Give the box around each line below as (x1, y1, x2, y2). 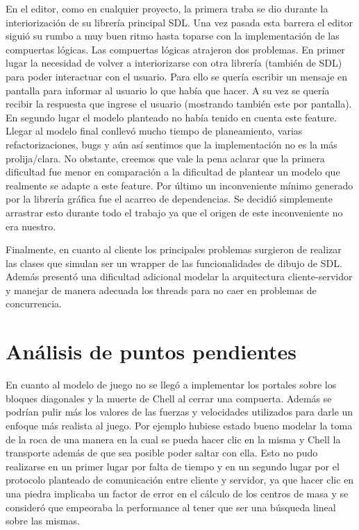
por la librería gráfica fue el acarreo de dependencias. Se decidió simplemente (6, 191, 333, 206)
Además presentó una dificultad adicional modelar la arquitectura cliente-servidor (6, 269, 353, 284)
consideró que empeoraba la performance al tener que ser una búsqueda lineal (6, 499, 336, 514)
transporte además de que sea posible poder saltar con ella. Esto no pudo (6, 445, 318, 460)
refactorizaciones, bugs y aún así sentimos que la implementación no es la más (6, 137, 337, 151)
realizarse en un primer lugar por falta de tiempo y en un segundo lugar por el (6, 459, 340, 473)
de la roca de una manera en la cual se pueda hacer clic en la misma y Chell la (6, 431, 341, 446)
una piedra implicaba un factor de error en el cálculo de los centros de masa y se (6, 486, 349, 500)
